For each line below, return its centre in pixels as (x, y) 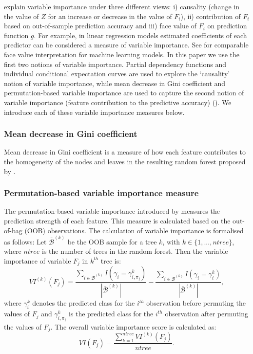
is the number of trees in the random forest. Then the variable (135, 251)
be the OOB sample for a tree (112, 241)
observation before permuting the (196, 303)
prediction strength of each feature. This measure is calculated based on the (117, 220)
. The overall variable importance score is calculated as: (133, 326)
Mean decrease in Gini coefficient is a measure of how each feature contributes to (125, 152)
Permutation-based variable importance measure (101, 193)
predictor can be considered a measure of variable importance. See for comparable (126, 45)
